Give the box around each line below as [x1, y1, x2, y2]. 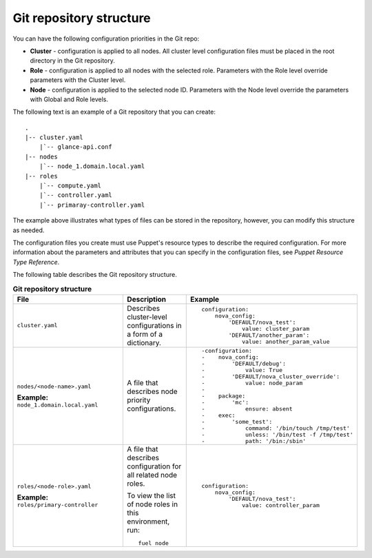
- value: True [201, 366, 282, 373]
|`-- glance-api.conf [39, 143, 113, 151]
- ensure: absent [201, 405, 293, 413]
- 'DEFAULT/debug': [201, 360, 286, 367]
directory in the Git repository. [30, 56, 115, 65]
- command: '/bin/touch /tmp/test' [201, 424, 351, 432]
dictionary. [127, 338, 162, 347]
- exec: [201, 411, 236, 419]
